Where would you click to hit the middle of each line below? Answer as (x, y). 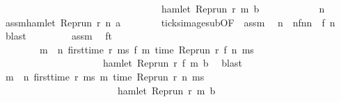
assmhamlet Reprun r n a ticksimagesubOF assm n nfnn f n (170, 22)
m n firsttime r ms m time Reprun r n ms (105, 76)
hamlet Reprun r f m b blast (172, 63)
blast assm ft (59, 36)
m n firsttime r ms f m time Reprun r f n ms (146, 49)
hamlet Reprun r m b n (243, 8)
